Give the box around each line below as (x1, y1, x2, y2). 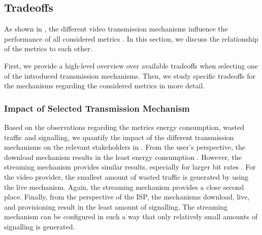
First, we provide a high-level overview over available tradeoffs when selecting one (4, 60, 258, 71)
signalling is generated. (4, 221, 75, 231)
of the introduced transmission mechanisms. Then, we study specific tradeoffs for (4, 70, 256, 81)
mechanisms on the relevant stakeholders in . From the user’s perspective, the (4, 142, 245, 152)
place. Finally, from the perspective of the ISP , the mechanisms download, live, (4, 191, 250, 202)
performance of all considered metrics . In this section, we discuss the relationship (4, 33, 258, 44)
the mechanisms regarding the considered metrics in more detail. (4, 80, 205, 91)
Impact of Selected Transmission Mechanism (4, 102, 190, 114)
